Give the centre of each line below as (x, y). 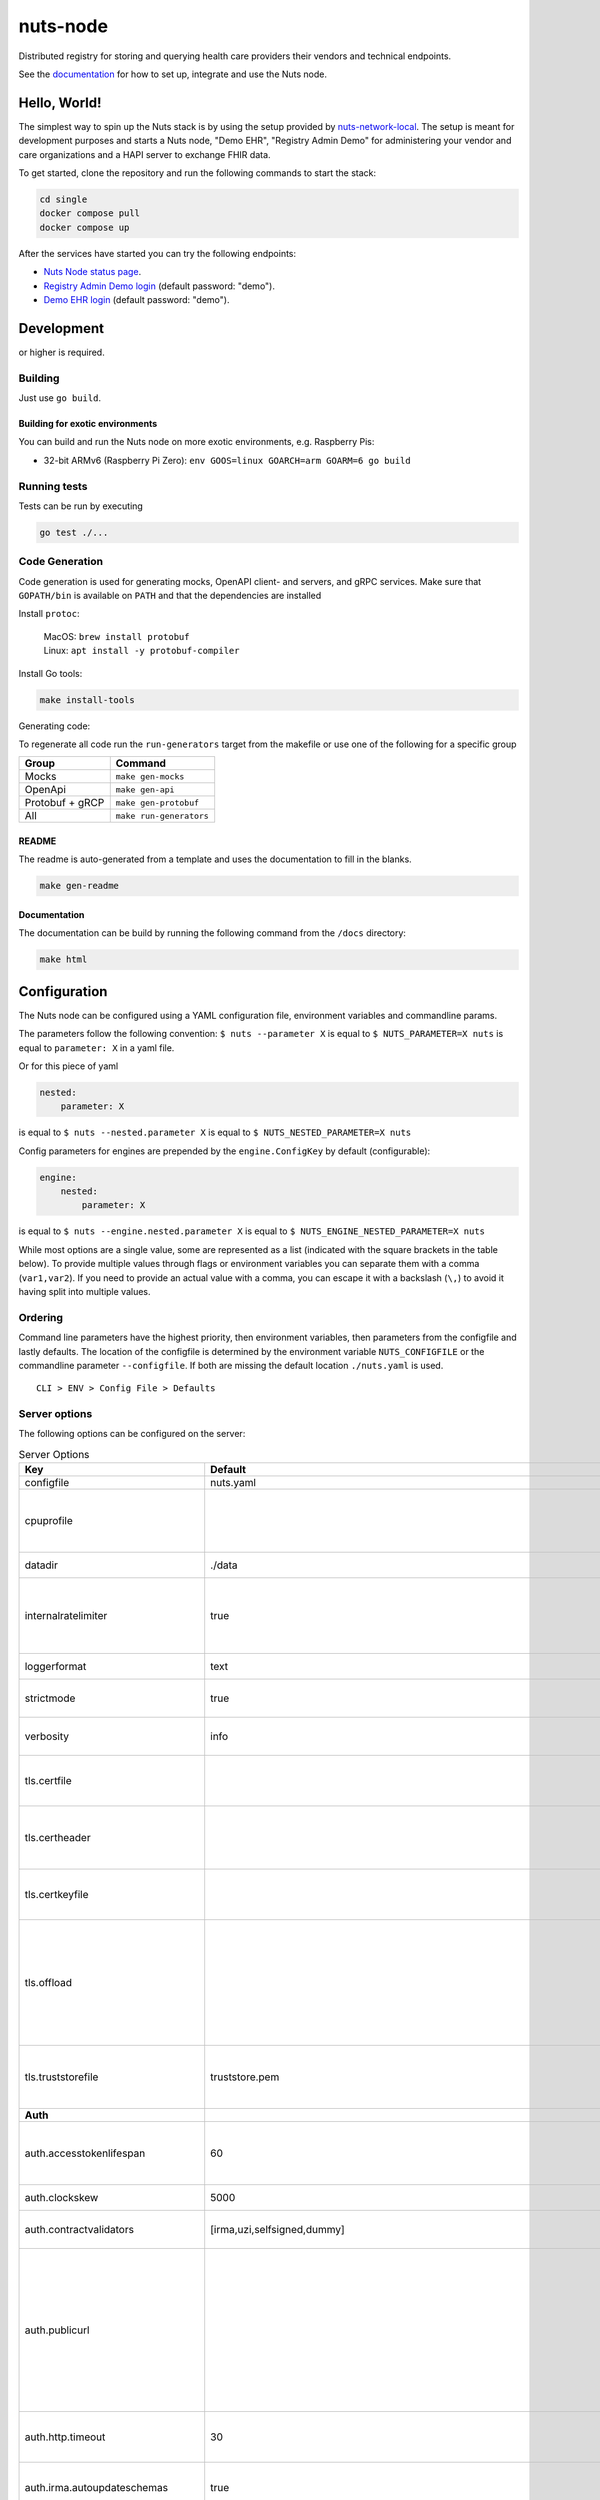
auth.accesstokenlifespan (85, 2153)
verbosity (47, 1737)
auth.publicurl (57, 2330)
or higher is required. (61, 352)
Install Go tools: (50, 673)
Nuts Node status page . (92, 272)
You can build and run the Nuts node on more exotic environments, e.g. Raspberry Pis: (196, 442)
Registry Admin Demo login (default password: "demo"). (159, 286)
